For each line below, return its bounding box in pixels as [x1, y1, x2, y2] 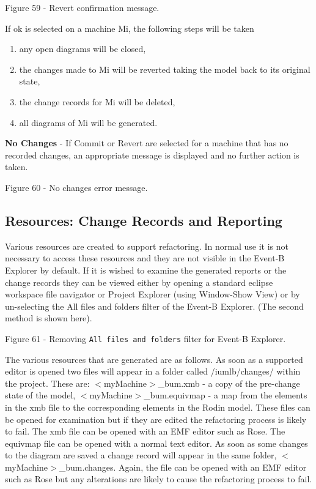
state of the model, [5, 389, 76, 401]
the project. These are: [5, 376, 90, 389]
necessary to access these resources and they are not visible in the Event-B [5, 252, 285, 264]
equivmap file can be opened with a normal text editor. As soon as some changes [5, 436, 308, 449]
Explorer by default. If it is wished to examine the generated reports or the [5, 263, 287, 276]
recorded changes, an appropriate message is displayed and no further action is [5, 148, 299, 161]
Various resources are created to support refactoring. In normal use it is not [5, 239, 288, 252]
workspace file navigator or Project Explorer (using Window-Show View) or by [5, 288, 300, 300]
